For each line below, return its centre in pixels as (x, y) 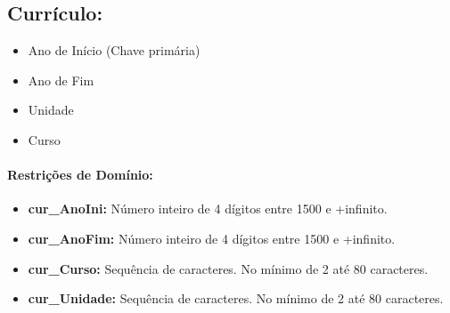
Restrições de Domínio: (80, 175)
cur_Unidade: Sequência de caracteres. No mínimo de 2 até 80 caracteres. (236, 298)
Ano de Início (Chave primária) (114, 50)
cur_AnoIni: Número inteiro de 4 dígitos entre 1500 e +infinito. (208, 209)
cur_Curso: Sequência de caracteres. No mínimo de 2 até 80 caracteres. (228, 268)
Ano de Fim (61, 80)
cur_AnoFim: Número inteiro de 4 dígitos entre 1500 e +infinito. (212, 238)
